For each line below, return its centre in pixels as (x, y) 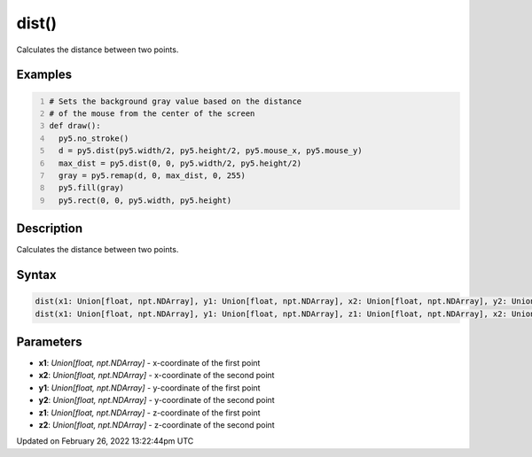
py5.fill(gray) (91, 188)
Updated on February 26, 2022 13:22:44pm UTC (105, 441)
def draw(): (75, 126)
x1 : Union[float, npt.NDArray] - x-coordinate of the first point (149, 363)
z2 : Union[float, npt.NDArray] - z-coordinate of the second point (156, 425)
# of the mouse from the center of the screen (152, 113)
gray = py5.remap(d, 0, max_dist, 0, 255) (152, 175)
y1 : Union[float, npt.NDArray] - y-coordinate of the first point (149, 387)
